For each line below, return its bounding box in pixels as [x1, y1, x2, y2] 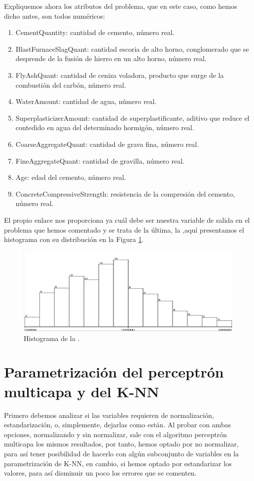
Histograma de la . [24, 333, 80, 343]
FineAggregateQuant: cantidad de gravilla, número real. [15, 155, 185, 166]
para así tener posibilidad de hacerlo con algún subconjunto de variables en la [4, 448, 239, 458]
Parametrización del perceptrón [4, 362, 224, 382]
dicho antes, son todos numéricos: [4, 10, 105, 21]
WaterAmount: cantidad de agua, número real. [15, 96, 157, 106]
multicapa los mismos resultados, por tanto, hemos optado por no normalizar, [4, 439, 239, 449]
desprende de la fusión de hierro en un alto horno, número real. [15, 53, 207, 64]
